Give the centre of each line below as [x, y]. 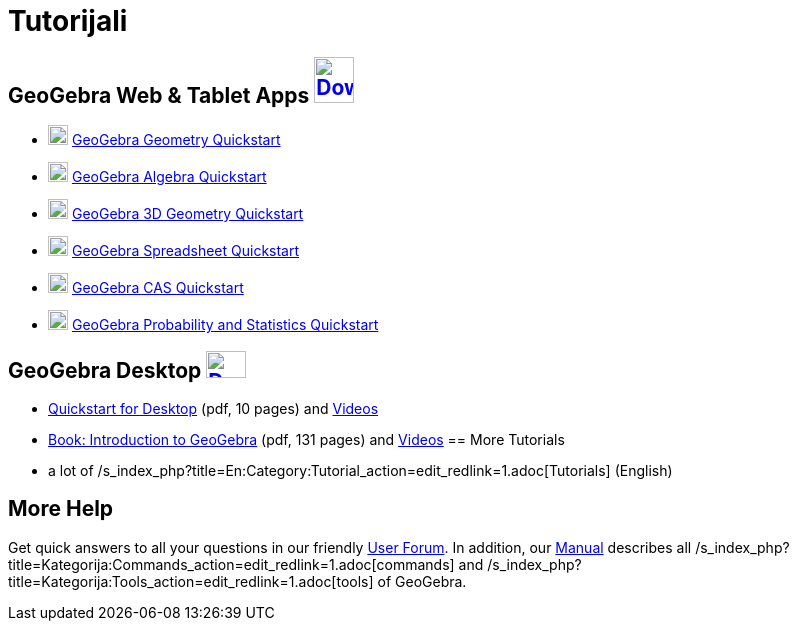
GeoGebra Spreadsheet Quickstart [185, 251]
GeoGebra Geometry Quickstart [176, 140]
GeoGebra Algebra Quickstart [169, 177]
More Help [61, 509]
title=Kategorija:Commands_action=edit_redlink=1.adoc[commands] [231, 564]
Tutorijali [68, 21]
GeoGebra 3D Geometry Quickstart [187, 214]
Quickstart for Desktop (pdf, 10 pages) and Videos [213, 409]
